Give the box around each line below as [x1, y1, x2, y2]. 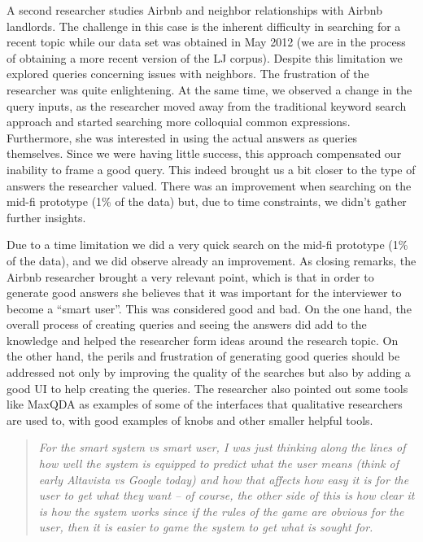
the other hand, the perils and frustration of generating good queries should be [7, 347, 400, 365]
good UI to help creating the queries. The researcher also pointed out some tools [7, 379, 408, 396]
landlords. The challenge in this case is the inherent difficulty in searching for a [7, 17, 401, 34]
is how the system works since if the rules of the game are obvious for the [38, 502, 404, 519]
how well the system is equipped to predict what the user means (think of [38, 455, 399, 472]
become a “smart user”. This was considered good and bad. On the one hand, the [7, 299, 412, 317]
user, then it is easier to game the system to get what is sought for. [38, 518, 373, 535]
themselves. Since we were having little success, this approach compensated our [7, 145, 402, 162]
